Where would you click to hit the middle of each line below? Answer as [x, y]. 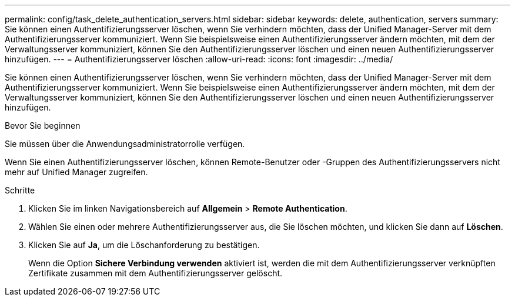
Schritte [20, 190]
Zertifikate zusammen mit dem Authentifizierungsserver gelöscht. [155, 273]
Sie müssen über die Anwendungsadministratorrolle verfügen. [125, 144]
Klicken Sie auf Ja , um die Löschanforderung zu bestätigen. [144, 245]
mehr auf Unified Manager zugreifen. [76, 172]
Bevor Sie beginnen [43, 126]
